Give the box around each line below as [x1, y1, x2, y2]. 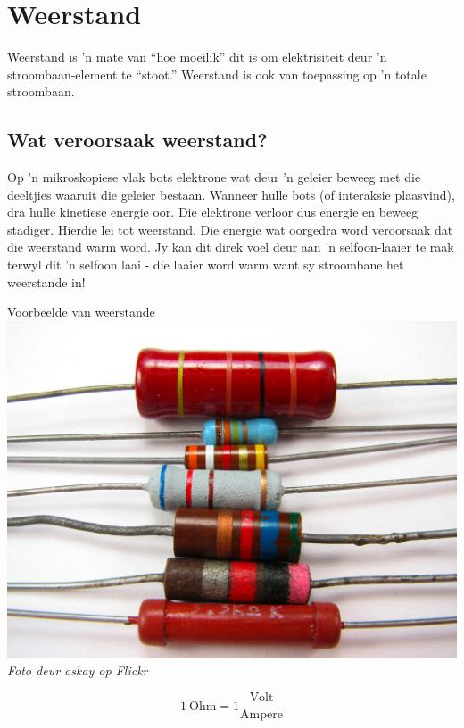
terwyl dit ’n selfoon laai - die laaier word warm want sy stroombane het [7, 255, 404, 274]
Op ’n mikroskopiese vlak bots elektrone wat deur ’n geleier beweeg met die [7, 168, 421, 186]
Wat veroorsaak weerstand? [7, 126, 268, 153]
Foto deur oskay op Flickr [7, 661, 148, 680]
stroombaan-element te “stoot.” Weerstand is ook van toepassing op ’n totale [7, 64, 427, 83]
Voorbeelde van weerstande [7, 302, 155, 321]
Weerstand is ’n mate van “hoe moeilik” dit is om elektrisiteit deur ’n [7, 47, 387, 66]
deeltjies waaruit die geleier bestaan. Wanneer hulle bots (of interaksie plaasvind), [7, 185, 455, 203]
